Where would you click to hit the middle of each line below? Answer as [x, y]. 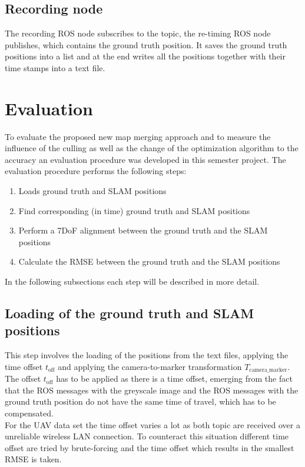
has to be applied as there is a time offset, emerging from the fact [174, 378]
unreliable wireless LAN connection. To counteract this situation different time [147, 436]
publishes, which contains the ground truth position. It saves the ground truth [146, 44]
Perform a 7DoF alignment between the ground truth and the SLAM [143, 230]
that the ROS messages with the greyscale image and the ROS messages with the [152, 390]
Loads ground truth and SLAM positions [92, 191]
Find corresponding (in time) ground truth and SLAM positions [134, 210]
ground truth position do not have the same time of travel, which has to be [140, 401]
